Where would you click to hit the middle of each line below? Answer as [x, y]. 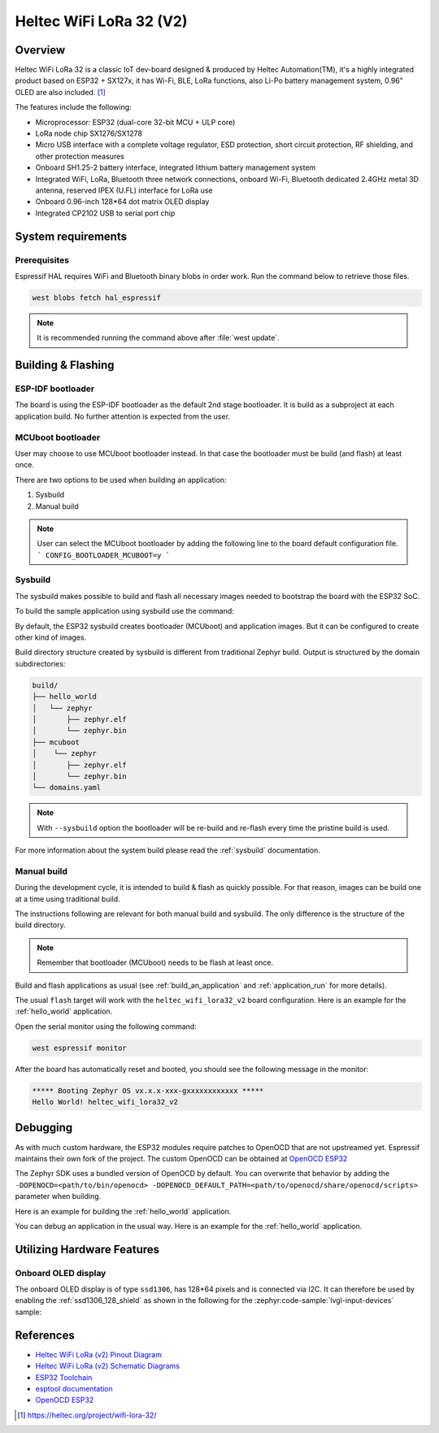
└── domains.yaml [67, 788]
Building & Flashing [65, 365]
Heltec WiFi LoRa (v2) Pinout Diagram [99, 1354]
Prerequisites [42, 260]
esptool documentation [74, 1388]
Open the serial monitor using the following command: [106, 1026]
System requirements [71, 236]
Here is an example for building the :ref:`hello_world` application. [123, 1211]
